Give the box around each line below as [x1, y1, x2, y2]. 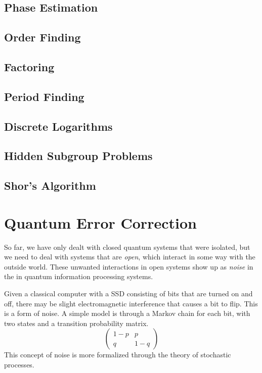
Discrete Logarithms [4, 118, 113, 134]
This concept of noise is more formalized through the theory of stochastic [4, 349, 231, 360]
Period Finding [4, 88, 84, 104]
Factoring [4, 59, 55, 74]
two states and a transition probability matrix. [4, 317, 149, 328]
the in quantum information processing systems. [4, 271, 153, 282]
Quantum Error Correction [4, 212, 197, 233]
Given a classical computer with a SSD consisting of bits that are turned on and [4, 288, 253, 298]
